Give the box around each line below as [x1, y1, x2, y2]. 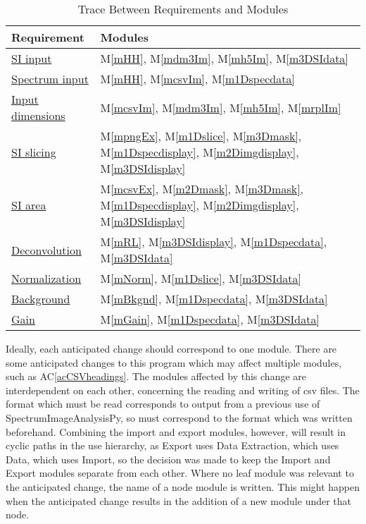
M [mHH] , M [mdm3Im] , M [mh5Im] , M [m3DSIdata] [100, 50, 348, 66]
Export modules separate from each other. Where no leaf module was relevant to [6, 465, 354, 480]
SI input [11, 50, 52, 66]
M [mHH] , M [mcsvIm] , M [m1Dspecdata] [100, 71, 295, 87]
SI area [11, 197, 46, 213]
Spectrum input [11, 71, 89, 87]
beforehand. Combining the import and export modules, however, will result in [6, 424, 346, 439]
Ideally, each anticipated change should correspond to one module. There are [6, 341, 337, 355]
